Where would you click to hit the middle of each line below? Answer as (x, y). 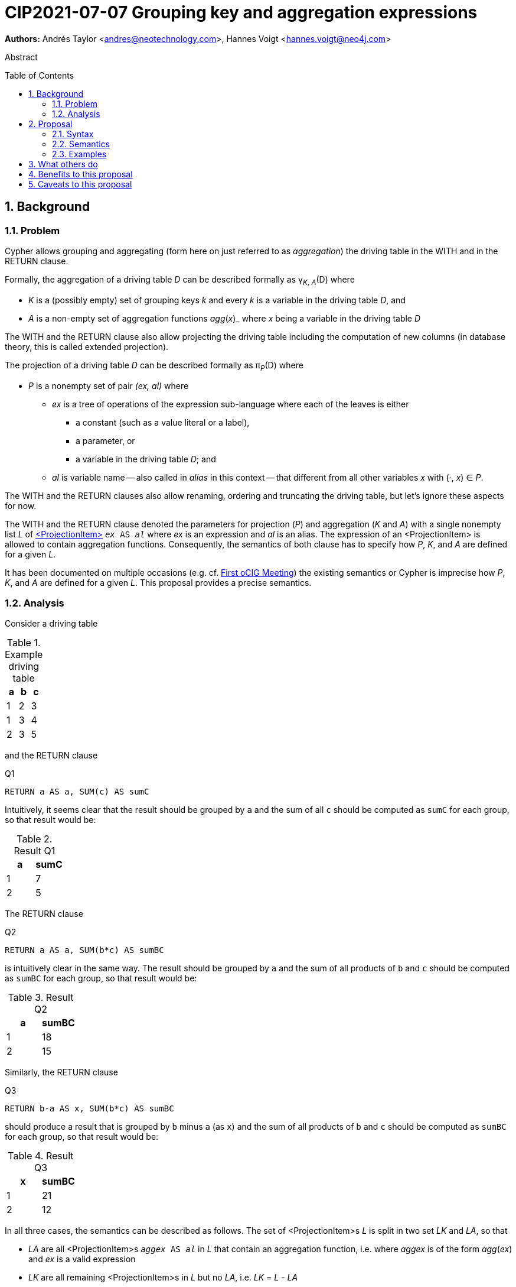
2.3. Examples (79, 154)
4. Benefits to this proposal (81, 174)
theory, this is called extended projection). (87, 346)
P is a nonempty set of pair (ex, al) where (109, 385)
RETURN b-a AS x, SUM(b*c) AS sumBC (89, 1109)
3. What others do (63, 164)
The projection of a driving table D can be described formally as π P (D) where (154, 366)
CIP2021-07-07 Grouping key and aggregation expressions (241, 12)
